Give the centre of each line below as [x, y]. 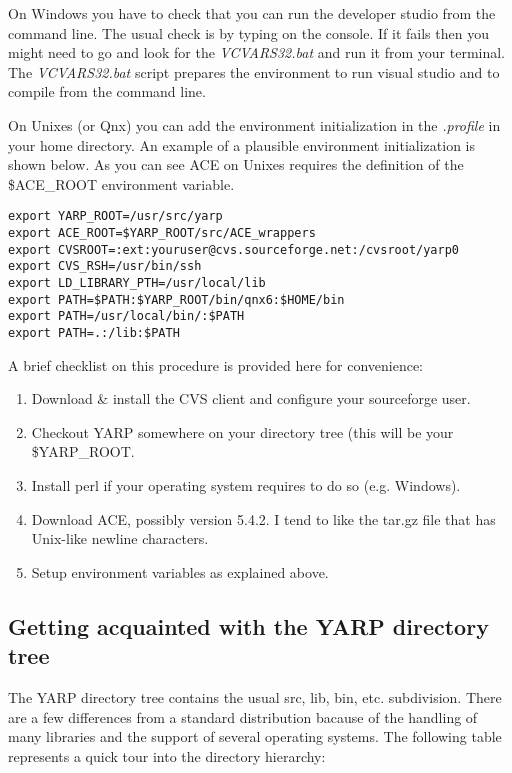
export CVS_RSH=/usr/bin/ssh [105, 266]
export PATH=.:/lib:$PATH [94, 332]
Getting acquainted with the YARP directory [248, 625]
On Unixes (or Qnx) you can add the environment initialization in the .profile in [254, 124]
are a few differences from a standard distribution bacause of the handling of [243, 716]
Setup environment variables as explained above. [180, 571]
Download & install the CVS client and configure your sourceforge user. [251, 398]
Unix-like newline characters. [120, 538]
